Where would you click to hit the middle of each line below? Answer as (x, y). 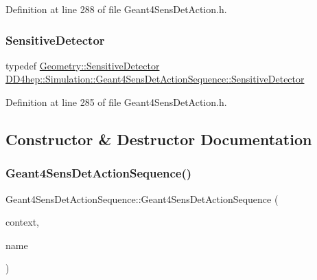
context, (22, 222)
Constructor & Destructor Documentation (159, 139)
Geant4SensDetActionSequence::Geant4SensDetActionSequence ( (142, 198)
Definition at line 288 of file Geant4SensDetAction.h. (116, 9)
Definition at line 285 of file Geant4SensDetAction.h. (116, 102)
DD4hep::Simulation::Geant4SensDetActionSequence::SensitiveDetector (155, 79)
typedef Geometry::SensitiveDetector (83, 65)
